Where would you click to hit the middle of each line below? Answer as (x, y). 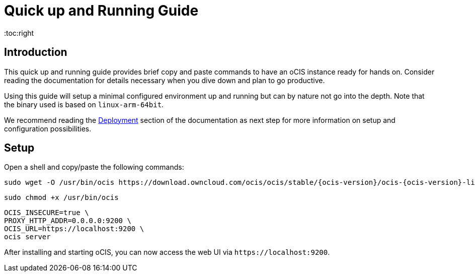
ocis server (27, 237)
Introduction (36, 52)
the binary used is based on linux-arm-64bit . (84, 104)
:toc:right (19, 33)
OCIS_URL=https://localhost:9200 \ (74, 229)
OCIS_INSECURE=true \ (47, 213)
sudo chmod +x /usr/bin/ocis (61, 198)
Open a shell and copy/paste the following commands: (94, 167)
